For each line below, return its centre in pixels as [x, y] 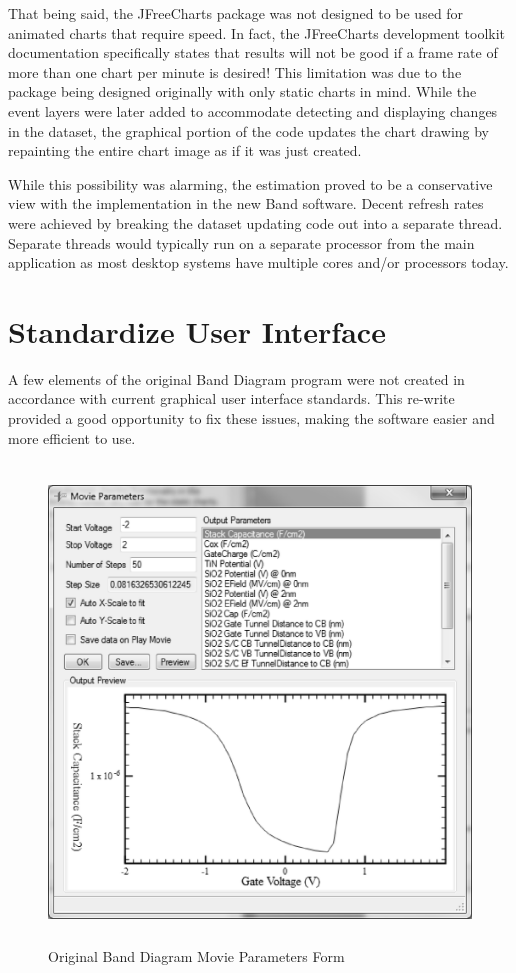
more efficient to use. [72, 437]
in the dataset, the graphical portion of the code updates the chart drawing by [249, 130]
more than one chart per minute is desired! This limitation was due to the [235, 71]
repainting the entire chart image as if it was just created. [185, 150]
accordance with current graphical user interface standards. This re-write [231, 398]
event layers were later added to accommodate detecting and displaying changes [253, 110]
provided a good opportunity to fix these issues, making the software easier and [251, 418]
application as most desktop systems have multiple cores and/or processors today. [258, 262]
